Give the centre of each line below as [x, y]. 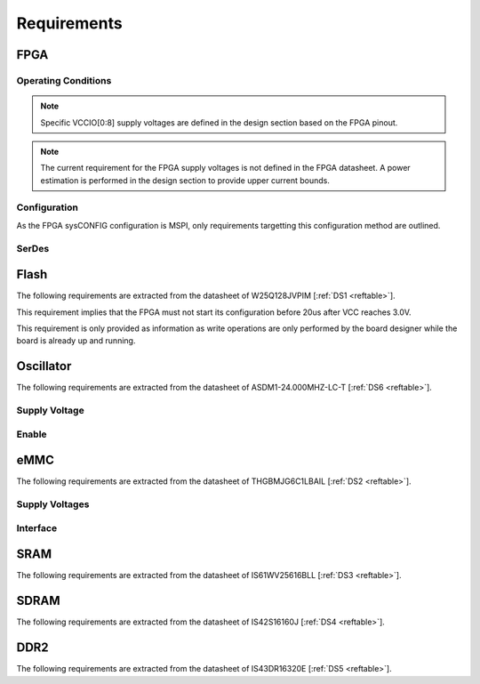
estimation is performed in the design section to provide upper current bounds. [185, 180]
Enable [32, 434]
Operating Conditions [64, 80]
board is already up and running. [76, 341]
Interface [37, 527]
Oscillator [44, 366]
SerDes [33, 248]
